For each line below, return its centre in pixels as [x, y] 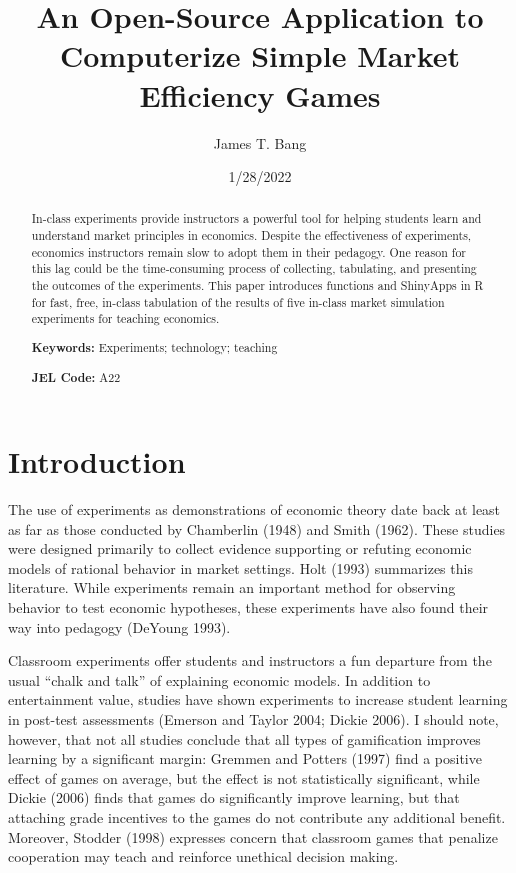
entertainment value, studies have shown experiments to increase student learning [258, 699]
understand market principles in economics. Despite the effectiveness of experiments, [251, 235]
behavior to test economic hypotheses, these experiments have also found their [248, 607]
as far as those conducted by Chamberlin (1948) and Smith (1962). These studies [257, 528]
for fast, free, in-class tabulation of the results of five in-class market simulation [238, 301]
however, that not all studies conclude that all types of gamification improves [244, 738]
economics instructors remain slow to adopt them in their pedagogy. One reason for [248, 251]
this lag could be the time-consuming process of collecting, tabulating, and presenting [254, 268]
